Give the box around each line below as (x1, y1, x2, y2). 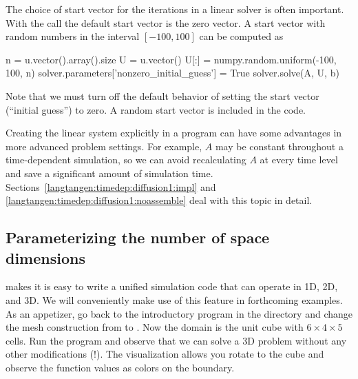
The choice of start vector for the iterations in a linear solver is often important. (6, 2, 344, 16)
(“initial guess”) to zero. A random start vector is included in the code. (6, 102, 306, 116)
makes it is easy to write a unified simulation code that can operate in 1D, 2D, (6, 279, 338, 294)
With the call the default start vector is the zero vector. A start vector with (6, 15, 326, 30)
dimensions (6, 247, 85, 268)
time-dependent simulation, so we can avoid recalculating (6, 152, 246, 167)
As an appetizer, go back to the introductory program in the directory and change (6, 306, 352, 320)
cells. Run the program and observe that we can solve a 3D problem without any (6, 333, 347, 347)
